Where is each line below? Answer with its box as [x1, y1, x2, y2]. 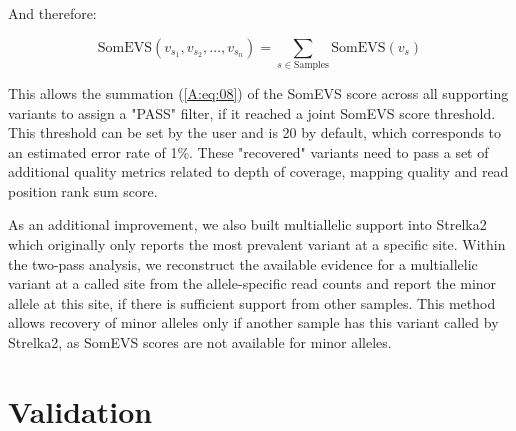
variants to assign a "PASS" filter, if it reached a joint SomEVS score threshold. [8, 102, 496, 123]
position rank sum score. [8, 180, 158, 201]
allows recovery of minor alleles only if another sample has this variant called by [8, 312, 499, 333]
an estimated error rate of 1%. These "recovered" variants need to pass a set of [8, 141, 489, 162]
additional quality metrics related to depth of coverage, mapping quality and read [8, 161, 509, 182]
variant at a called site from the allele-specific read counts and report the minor [8, 273, 497, 294]
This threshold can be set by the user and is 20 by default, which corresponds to [8, 122, 502, 143]
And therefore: [8, 3, 97, 23]
